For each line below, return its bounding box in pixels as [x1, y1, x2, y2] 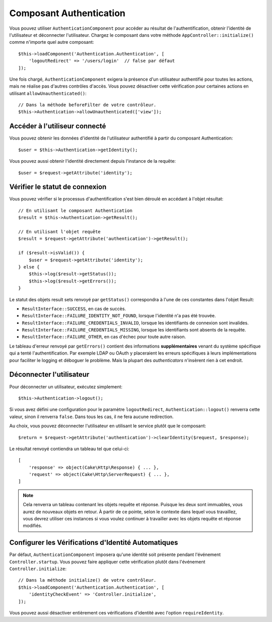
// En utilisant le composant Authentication [18, 208, 133, 214]
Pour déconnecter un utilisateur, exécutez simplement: [9, 383, 123, 390]
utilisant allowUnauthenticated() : [9, 90, 87, 96]
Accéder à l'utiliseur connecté [9, 122, 106, 130]
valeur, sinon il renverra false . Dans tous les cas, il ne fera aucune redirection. [9, 413, 174, 420]
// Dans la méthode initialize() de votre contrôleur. [18, 577, 157, 583]
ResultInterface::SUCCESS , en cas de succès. [22, 305, 126, 312]
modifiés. [23, 523, 42, 529]
